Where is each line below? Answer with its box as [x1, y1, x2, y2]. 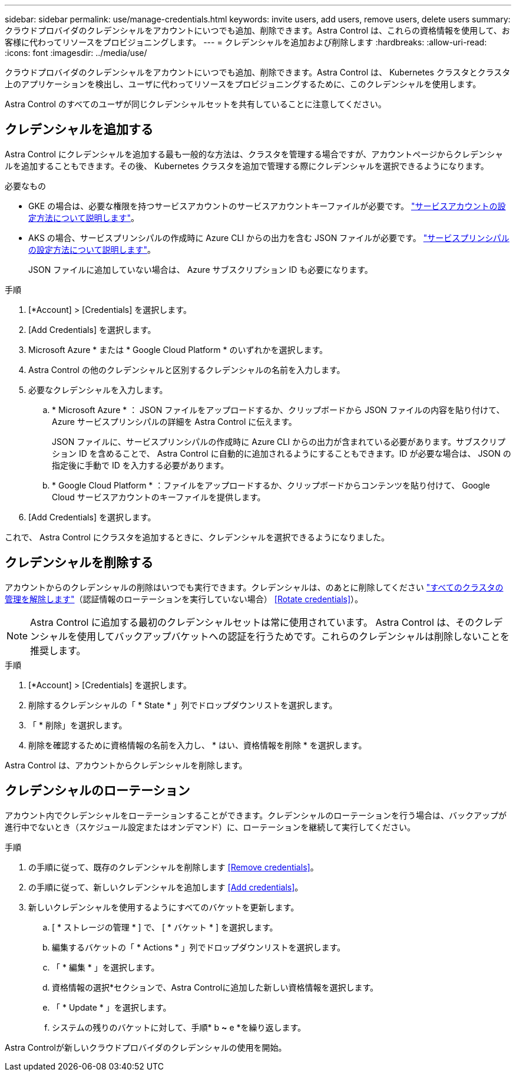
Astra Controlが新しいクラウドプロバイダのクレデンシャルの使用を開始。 [5, 1042, 287, 1052]
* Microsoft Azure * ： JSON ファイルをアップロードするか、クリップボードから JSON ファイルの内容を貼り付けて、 [52, 404, 505, 415]
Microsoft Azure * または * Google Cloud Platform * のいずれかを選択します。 [28, 344, 328, 355]
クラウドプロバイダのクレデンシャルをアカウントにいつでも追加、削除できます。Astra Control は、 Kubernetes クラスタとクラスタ [5, 67, 511, 77]
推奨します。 [30, 644, 86, 656]
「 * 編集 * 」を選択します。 [52, 962, 160, 972]
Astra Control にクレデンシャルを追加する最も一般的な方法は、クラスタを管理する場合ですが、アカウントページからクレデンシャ [5, 148, 504, 159]
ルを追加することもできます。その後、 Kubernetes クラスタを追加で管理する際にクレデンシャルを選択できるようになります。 [5, 160, 489, 171]
